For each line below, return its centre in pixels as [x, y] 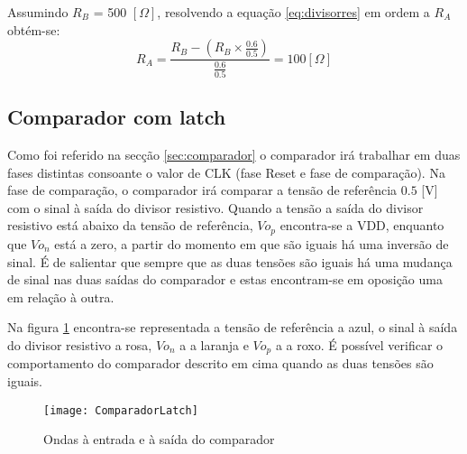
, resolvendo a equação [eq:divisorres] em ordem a [293, 12]
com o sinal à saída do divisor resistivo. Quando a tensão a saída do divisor [215, 207]
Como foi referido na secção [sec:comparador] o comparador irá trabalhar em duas [234, 155]
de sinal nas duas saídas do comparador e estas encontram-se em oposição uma [225, 279]
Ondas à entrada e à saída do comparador [159, 439]
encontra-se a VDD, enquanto [362, 225]
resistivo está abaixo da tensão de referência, [130, 225]
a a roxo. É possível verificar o [359, 344]
